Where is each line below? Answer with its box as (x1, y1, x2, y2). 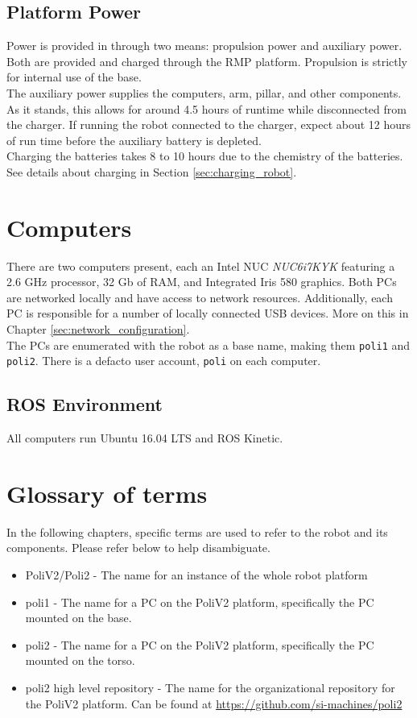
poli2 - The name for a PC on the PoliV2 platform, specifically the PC (25, 636, 374, 653)
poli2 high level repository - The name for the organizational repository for (25, 679, 395, 696)
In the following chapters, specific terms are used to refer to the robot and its (6, 523, 388, 540)
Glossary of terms (6, 476, 208, 509)
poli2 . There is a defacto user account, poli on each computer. (6, 352, 321, 369)
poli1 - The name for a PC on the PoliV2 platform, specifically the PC (25, 593, 374, 610)
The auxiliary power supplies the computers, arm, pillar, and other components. (6, 84, 402, 101)
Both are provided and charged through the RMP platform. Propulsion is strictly (6, 52, 407, 69)
